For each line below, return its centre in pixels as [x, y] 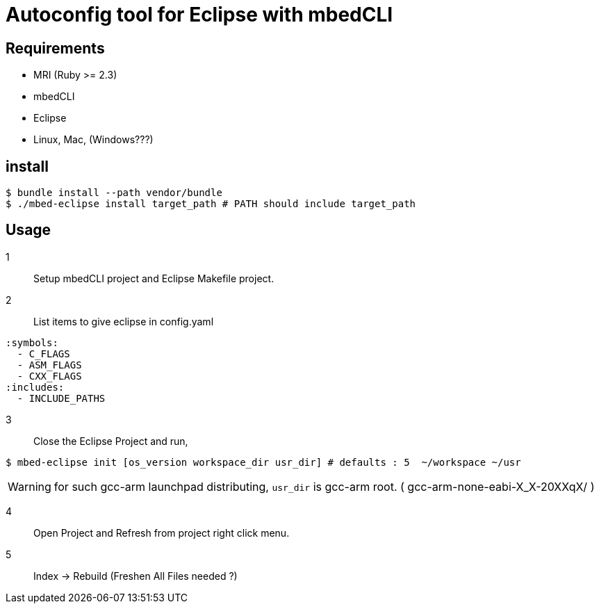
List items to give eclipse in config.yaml [124, 321]
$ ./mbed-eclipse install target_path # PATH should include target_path [211, 204]
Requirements [55, 48]
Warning [30, 486]
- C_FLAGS [43, 354]
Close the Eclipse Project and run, [111, 441]
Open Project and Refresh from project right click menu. [162, 533]
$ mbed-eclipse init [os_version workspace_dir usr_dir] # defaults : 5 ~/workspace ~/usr [263, 462]
